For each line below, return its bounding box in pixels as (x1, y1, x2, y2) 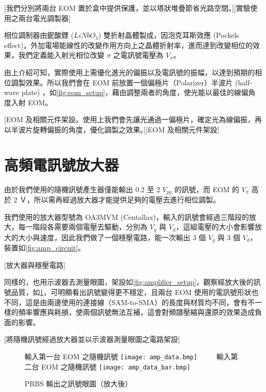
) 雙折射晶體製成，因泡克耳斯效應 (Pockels (98, 30, 239, 40)
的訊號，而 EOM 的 (174, 183, 239, 194)
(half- (235, 77, 252, 87)
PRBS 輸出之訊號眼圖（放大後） (25, 378, 132, 389)
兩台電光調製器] (18, 12, 71, 23)
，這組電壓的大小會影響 (175, 221, 255, 232)
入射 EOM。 (11, 97, 52, 107)
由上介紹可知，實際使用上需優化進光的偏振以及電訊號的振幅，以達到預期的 (4, 66, 255, 77)
